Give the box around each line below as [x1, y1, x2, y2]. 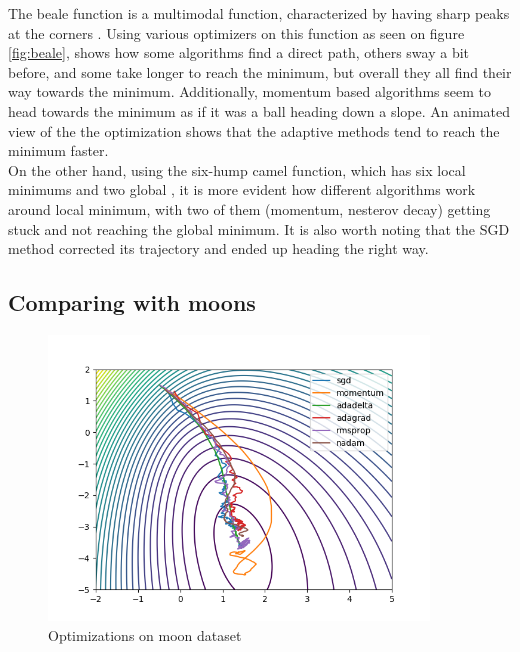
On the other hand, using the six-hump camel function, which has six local [8, 159, 466, 180]
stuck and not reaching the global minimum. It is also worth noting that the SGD [8, 218, 510, 239]
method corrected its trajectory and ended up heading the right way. [8, 238, 429, 259]
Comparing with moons [8, 287, 256, 318]
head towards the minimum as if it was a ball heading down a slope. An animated [8, 100, 510, 121]
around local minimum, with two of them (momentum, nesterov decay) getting [8, 198, 491, 219]
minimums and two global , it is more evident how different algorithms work [8, 179, 476, 200]
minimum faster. [8, 140, 109, 161]
